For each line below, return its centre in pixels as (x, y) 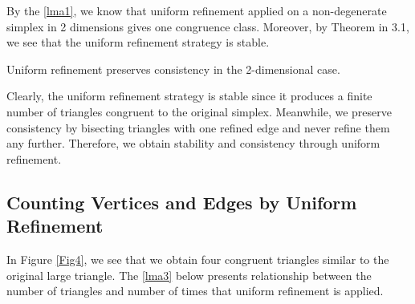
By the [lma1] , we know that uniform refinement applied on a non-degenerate (197, 10)
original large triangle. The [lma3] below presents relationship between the (189, 275)
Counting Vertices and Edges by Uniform (182, 202)
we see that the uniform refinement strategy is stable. (138, 42)
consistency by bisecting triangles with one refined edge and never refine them (198, 127)
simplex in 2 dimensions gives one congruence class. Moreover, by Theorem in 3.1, (208, 26)
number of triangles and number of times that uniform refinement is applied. (195, 291)
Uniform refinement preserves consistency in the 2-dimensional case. (173, 69)
